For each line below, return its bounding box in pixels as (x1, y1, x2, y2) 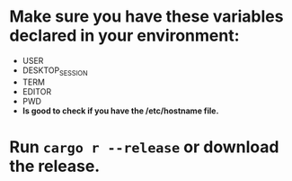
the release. (9, 156, 101, 176)
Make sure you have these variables (9, 6, 284, 27)
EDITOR (22, 86, 52, 96)
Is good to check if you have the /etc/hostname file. (22, 105, 219, 116)
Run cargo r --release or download (9, 137, 279, 157)
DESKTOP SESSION (22, 65, 88, 77)
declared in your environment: (9, 25, 240, 46)
